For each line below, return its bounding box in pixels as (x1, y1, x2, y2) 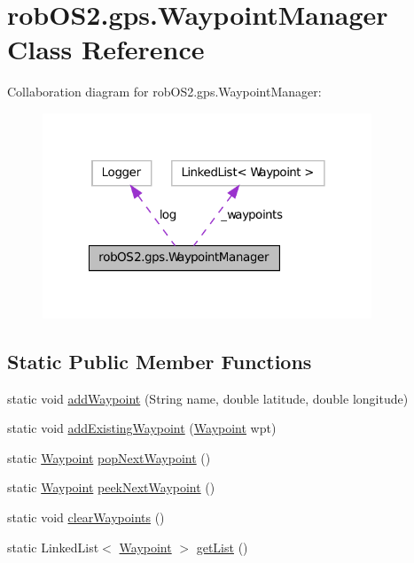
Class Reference (7, 31, 205, 67)
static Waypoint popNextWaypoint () (7, 448, 211, 467)
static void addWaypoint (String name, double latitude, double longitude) (7, 389, 409, 407)
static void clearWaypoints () (7, 508, 165, 527)
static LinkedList (7, 537, 99, 556)
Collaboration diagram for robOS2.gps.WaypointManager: (7, 82, 322, 101)
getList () (196, 537, 248, 556)
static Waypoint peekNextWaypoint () (7, 478, 215, 497)
